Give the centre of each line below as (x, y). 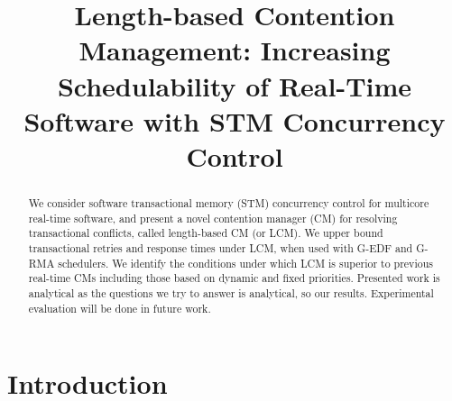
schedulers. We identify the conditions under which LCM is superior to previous (245, 263)
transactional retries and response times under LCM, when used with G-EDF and (221, 247)
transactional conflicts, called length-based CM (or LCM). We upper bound (206, 233)
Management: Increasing (235, 50)
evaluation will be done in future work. (120, 308)
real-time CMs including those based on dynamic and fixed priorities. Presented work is (234, 278)
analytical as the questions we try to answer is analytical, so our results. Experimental (231, 292)
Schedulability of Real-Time (235, 85)
